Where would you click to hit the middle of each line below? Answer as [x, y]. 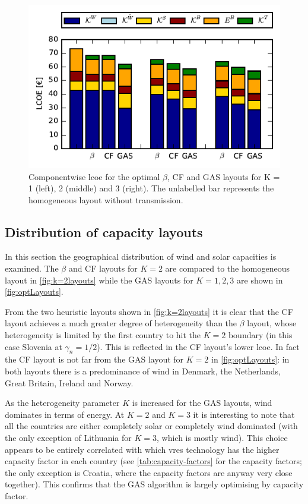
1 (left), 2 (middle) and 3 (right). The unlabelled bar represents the [151, 188]
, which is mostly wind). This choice [222, 437]
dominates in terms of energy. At [65, 414]
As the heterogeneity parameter [62, 403]
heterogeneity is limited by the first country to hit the [103, 335]
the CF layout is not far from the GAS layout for [94, 359]
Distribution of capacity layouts [104, 231]
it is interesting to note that [244, 414]
